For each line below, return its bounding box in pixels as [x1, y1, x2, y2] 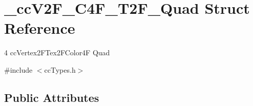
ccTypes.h [44, 64, 76, 75]
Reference [4, 17, 75, 38]
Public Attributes [4, 89, 99, 105]
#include [4, 64, 33, 75]
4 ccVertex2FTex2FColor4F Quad [4, 47, 110, 58]
